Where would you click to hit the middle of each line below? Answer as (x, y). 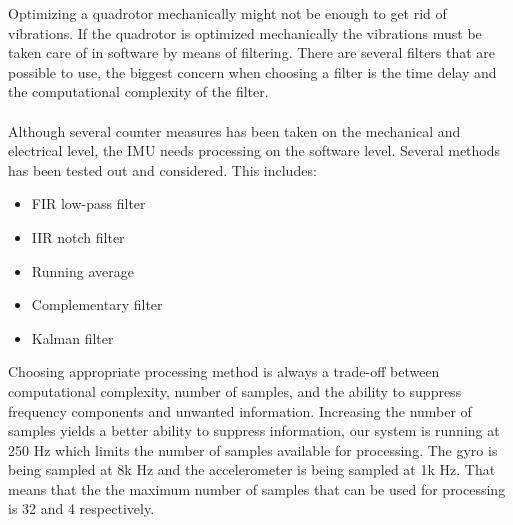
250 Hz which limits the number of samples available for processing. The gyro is (253, 449)
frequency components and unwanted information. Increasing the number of (240, 410)
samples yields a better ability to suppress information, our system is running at (254, 430)
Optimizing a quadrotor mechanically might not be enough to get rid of (227, 13)
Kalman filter (72, 337)
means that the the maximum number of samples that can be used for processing (257, 488)
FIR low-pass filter (88, 203)
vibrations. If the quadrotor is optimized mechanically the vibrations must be (245, 32)
